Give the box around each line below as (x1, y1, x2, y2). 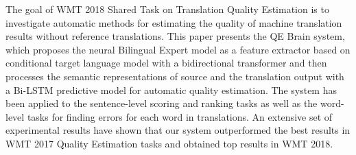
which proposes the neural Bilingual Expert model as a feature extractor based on (5, 42, 351, 56)
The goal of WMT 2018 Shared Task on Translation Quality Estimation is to (5, 2, 329, 16)
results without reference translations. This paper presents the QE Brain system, (5, 29, 345, 43)
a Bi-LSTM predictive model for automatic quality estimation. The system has (5, 82, 337, 97)
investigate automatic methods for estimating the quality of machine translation (5, 15, 342, 29)
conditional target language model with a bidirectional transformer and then (5, 56, 327, 70)
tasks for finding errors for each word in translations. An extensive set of (27, 109, 333, 123)
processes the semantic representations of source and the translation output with (5, 69, 344, 83)
